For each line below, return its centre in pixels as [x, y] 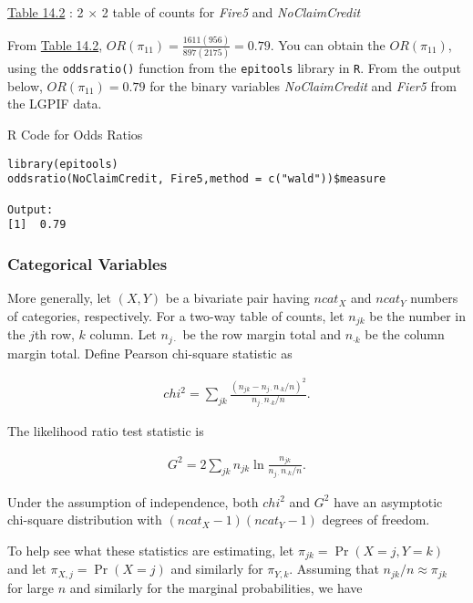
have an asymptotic [388, 501]
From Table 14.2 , [55, 44]
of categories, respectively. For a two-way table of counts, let [176, 315]
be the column [405, 334]
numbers [434, 298]
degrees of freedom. [376, 520]
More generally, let [60, 298]
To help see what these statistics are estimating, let [151, 550]
